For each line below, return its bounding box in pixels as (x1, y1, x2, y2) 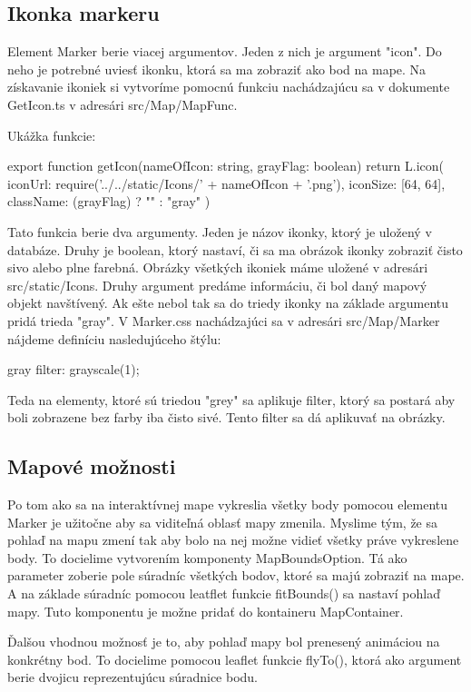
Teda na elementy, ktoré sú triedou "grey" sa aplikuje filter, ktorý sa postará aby (7, 390, 456, 409)
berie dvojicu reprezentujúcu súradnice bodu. (7, 667, 259, 687)
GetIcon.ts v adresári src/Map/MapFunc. (7, 94, 238, 114)
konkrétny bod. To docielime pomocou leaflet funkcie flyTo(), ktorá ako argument (7, 649, 462, 668)
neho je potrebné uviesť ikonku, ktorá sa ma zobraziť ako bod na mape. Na (7, 59, 427, 78)
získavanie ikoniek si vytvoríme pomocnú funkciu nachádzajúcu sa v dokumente (7, 77, 450, 96)
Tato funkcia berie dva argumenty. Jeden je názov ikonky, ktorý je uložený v (7, 222, 432, 241)
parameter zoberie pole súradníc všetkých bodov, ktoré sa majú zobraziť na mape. (7, 566, 465, 585)
